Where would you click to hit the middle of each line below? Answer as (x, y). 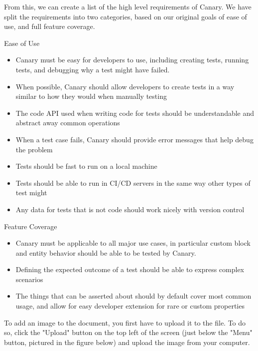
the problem (34, 149)
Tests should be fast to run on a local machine (86, 166)
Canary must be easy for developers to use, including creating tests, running (132, 60)
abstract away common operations (68, 123)
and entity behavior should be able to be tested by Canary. (106, 252)
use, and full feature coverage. (50, 26)
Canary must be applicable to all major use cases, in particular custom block (133, 243)
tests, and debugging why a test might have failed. (93, 69)
